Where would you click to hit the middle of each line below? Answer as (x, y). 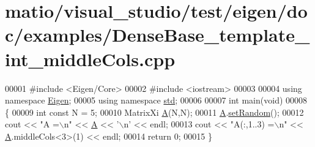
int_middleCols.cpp (90, 58)
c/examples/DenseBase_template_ (157, 35)
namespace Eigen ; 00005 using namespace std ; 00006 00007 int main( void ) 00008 (156, 100)
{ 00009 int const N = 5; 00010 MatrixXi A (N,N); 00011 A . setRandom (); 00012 (154, 112)
